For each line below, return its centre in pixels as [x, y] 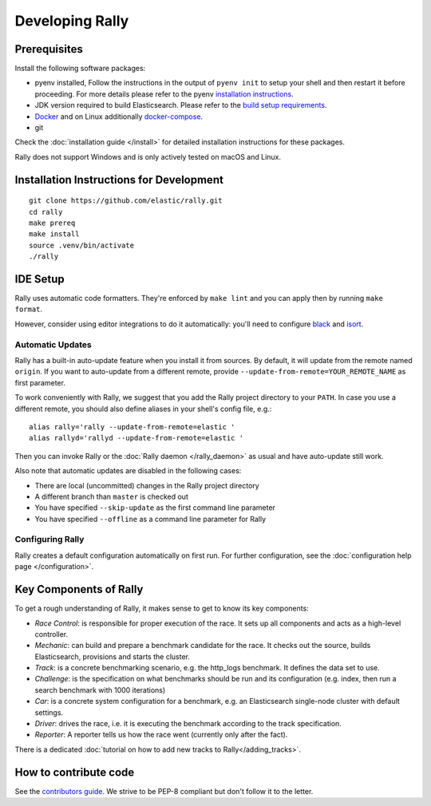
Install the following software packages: [80, 69]
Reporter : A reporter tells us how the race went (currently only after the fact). [161, 735]
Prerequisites [49, 49]
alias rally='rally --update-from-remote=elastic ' [132, 427]
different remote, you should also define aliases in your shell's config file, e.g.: [143, 409]
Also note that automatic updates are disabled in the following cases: [128, 471]
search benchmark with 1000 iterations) [100, 689]
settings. [49, 712]
